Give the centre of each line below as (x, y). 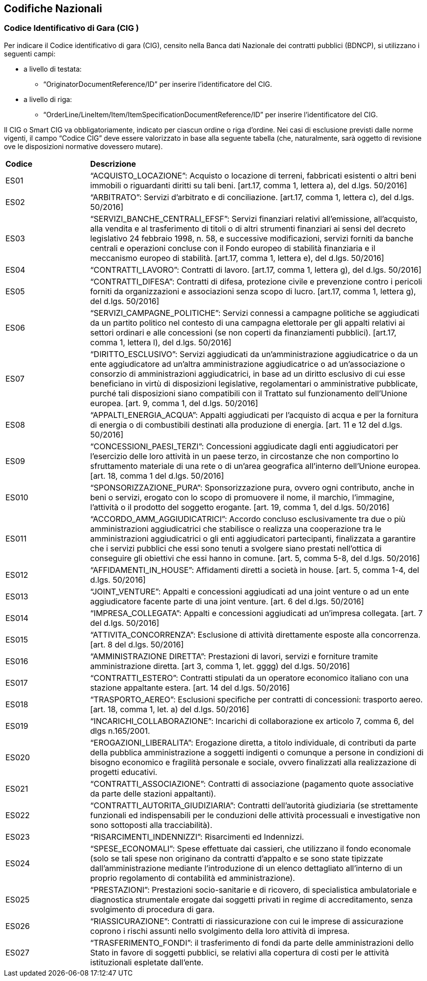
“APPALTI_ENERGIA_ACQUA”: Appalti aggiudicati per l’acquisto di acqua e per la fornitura (254, 415)
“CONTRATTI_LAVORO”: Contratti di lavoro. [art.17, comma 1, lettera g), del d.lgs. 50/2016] (256, 270)
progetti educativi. (124, 772)
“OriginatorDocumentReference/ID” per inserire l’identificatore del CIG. (158, 84)
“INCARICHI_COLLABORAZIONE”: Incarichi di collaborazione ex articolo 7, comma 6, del (252, 721)
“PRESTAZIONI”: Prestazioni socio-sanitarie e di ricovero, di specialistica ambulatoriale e (254, 890)
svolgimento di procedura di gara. (152, 909)
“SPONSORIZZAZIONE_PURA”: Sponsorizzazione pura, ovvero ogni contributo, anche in (252, 487)
